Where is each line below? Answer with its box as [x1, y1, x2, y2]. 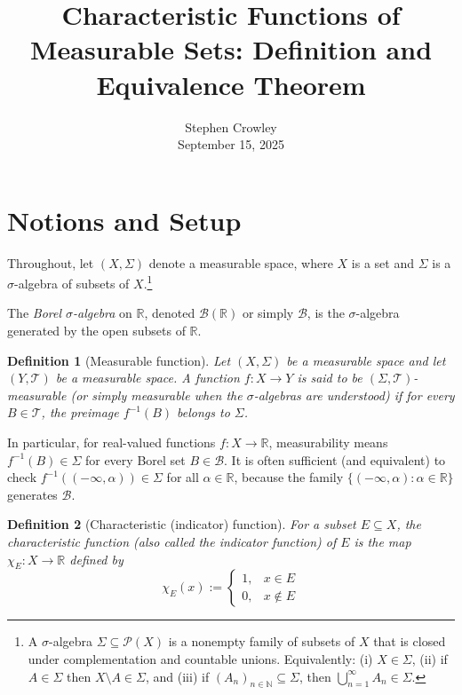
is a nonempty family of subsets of [168, 632, 355, 651]
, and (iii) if [145, 667, 210, 685]
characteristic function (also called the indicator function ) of [7, 533, 337, 550]
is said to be [297, 368, 362, 387]
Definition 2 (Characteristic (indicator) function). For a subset [7, 515, 356, 533]
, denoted [144, 304, 195, 322]
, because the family [234, 468, 344, 486]
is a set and [351, 253, 414, 272]
